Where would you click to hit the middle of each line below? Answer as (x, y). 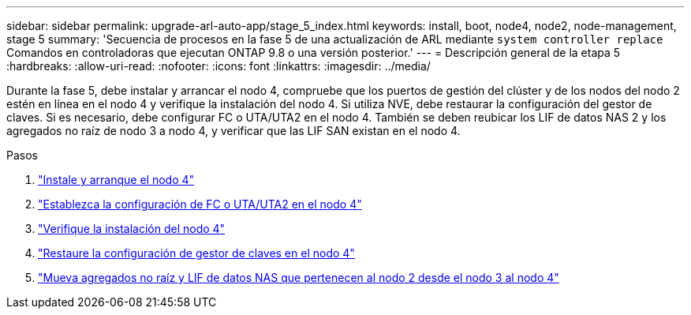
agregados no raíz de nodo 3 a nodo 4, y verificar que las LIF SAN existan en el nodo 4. (233, 131)
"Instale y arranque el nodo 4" (116, 180)
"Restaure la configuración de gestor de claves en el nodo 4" (196, 253)
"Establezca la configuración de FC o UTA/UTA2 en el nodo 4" (200, 204)
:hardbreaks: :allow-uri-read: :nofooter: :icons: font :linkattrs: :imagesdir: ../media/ (219, 66)
